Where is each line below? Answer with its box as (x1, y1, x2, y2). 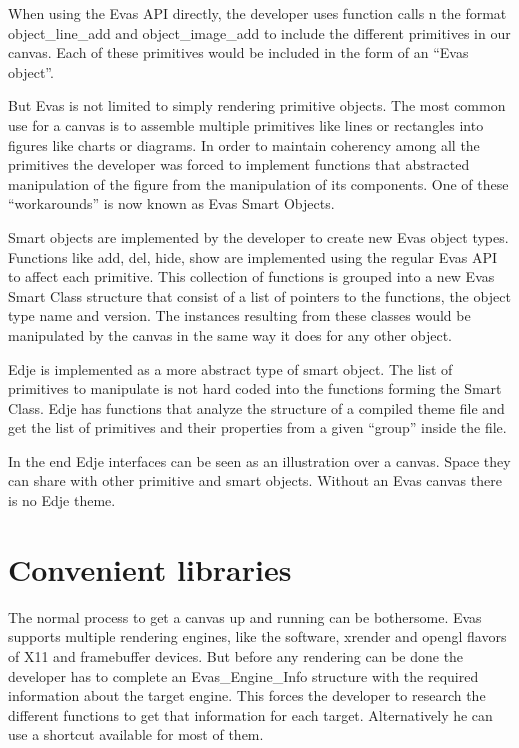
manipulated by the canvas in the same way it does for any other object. (8, 324, 453, 345)
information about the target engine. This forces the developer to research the (8, 685, 486, 706)
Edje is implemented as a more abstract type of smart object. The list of (8, 358, 453, 379)
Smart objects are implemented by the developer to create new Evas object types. (8, 226, 509, 247)
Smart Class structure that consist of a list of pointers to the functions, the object (8, 285, 511, 306)
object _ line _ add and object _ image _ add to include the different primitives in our (8, 22, 511, 43)
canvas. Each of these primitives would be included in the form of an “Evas (8, 42, 469, 63)
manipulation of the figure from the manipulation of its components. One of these (8, 173, 509, 194)
